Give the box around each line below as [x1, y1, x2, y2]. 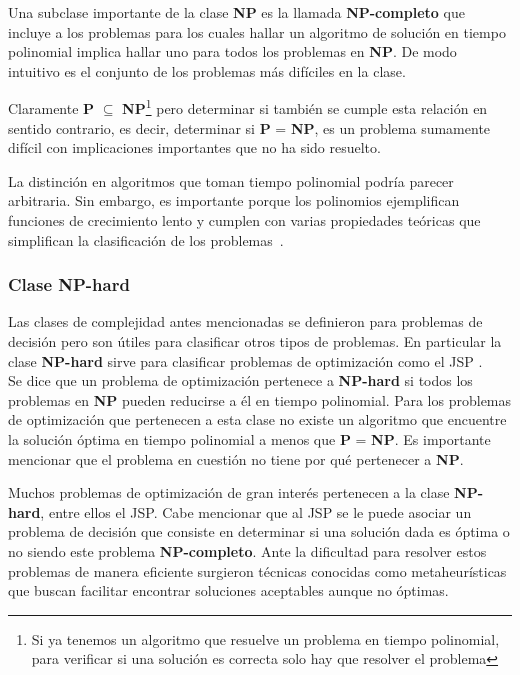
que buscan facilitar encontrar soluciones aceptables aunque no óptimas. [8, 580, 449, 601]
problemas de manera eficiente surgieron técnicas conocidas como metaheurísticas [8, 560, 507, 581]
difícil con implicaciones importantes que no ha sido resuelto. [8, 137, 381, 158]
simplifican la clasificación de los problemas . [8, 229, 284, 250]
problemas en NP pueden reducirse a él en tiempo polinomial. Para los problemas [8, 389, 512, 410]
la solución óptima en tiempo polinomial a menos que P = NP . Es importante [8, 428, 491, 449]
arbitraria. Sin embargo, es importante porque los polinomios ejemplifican [8, 190, 460, 211]
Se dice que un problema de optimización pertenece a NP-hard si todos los [8, 370, 473, 391]
